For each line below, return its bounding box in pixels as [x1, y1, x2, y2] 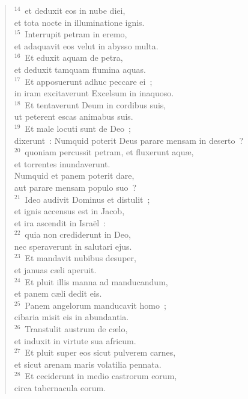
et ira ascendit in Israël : [14, 216, 106, 229]
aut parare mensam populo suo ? [14, 181, 137, 193]
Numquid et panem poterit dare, [14, 169, 135, 182]
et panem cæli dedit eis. [14, 287, 102, 300]
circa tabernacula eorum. [14, 382, 106, 394]
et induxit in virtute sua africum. [14, 334, 136, 347]
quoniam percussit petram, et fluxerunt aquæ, [25, 146, 194, 158]
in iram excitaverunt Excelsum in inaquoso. [14, 87, 174, 99]
